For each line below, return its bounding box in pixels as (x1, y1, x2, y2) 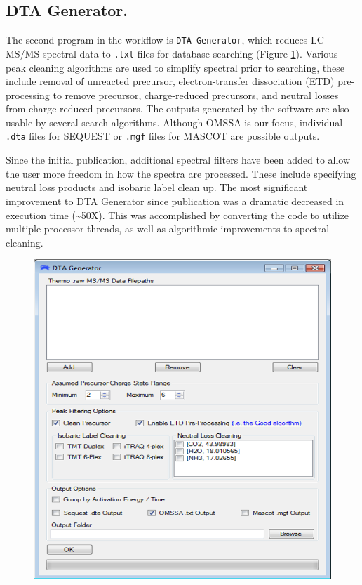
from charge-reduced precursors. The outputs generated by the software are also (6, 101, 349, 116)
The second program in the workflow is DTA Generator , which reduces (6, 32, 308, 47)
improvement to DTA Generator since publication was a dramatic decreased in (6, 193, 344, 208)
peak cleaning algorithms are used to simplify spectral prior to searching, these (6, 60, 344, 74)
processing (6, 87, 50, 102)
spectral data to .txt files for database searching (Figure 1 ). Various (42, 46, 338, 60)
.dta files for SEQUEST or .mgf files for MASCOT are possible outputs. (6, 129, 320, 143)
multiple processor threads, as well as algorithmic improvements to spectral (6, 221, 330, 236)
